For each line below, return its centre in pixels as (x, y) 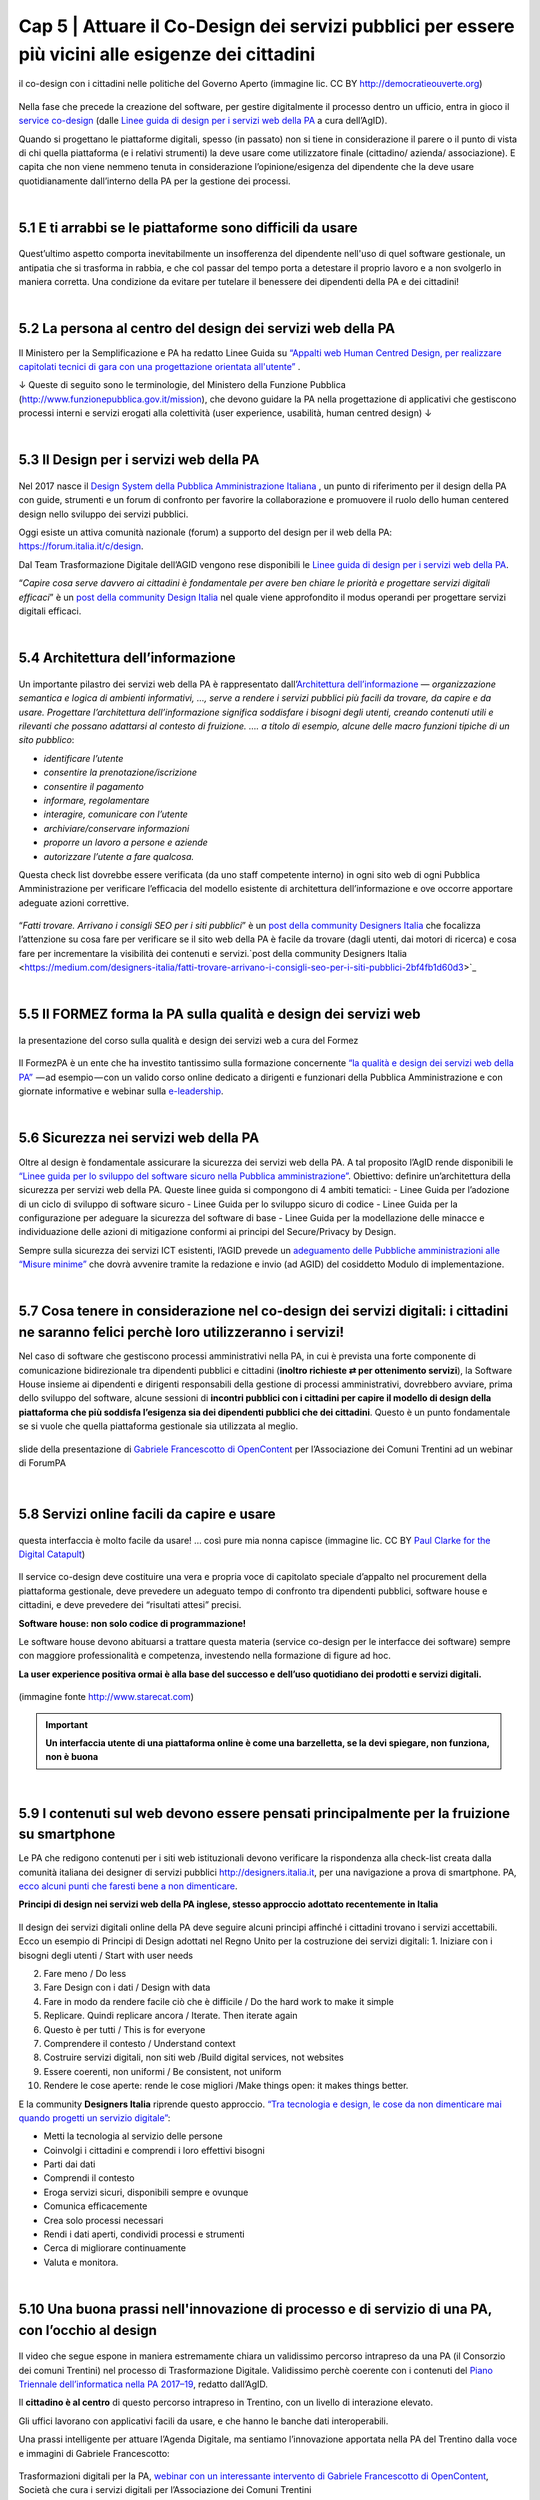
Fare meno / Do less (85, 1973)
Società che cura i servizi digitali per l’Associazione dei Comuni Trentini (165, 2490)
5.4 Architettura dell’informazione (127, 658)
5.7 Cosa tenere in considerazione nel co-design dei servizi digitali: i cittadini (263, 1311)
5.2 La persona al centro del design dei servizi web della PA (206, 328)
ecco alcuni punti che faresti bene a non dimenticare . (128, 1886)
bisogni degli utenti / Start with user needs (106, 1955)
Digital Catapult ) (52, 1554)
